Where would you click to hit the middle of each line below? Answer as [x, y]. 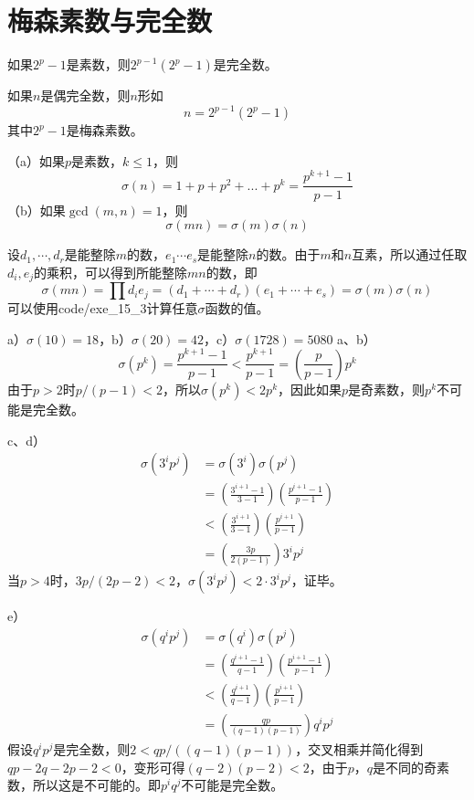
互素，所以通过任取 [410, 254]
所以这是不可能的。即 [96, 785]
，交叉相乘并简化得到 [359, 748]
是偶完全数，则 [85, 95]
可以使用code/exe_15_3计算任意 [103, 308]
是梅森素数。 [105, 130]
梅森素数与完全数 [110, 21]
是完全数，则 [92, 748]
